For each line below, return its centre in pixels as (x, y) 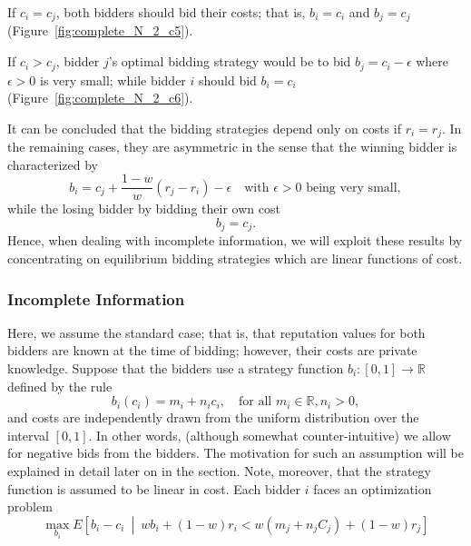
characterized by (53, 164)
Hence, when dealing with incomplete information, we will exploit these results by (235, 240)
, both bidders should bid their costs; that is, (181, 12)
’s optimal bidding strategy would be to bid (230, 61)
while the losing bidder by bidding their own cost (144, 208)
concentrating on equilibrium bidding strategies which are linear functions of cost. (235, 258)
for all (255, 402)
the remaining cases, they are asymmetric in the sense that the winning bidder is (232, 147)
